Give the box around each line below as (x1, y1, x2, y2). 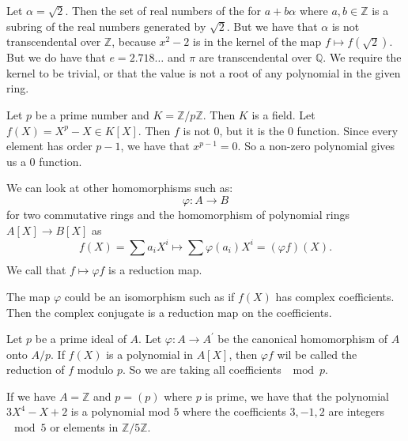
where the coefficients (183, 403, 286, 420)
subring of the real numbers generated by (6, 17, 206, 34)
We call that (6, 262, 66, 278)
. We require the (323, 49, 402, 66)
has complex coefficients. (275, 288, 395, 304)
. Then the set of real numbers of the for (65, 2, 262, 18)
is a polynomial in (106, 345, 193, 362)
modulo (77, 361, 114, 378)
